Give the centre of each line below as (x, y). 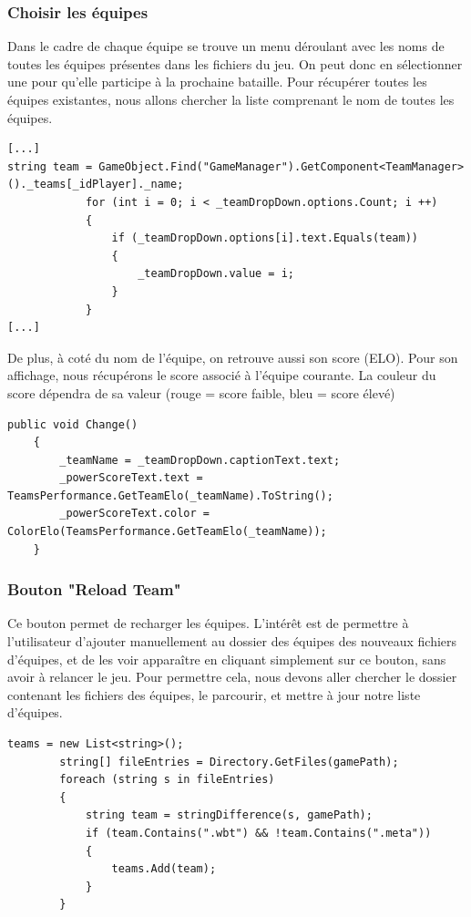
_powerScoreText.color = (134, 514)
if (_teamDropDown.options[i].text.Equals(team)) (265, 238)
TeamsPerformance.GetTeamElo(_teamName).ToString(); (170, 495)
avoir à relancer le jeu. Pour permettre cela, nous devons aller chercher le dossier (232, 677)
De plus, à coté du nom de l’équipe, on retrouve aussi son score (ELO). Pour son (233, 357)
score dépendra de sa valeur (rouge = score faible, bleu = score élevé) (201, 392)
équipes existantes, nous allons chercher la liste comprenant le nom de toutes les (231, 99)
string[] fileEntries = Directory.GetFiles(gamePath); (229, 762)
